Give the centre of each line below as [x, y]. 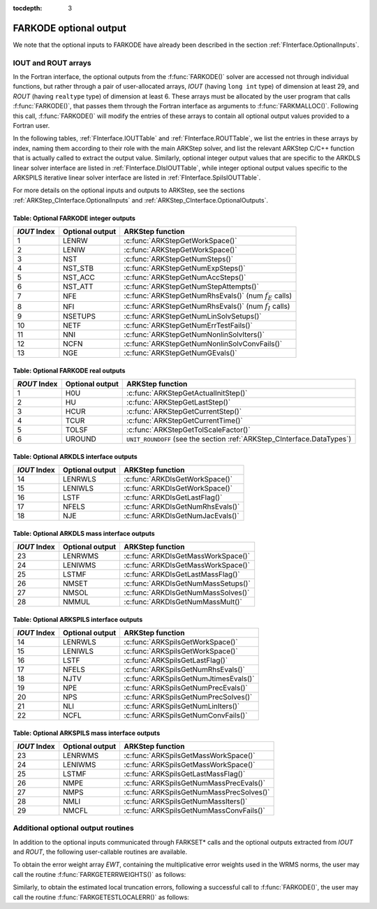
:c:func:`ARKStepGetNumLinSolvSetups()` [193, 316]
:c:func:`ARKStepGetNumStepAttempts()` [192, 286]
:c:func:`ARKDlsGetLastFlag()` [173, 497]
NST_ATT [78, 286]
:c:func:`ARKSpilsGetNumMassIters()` [186, 801]
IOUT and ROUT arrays [52, 63]
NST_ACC [79, 277]
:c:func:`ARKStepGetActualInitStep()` [187, 393]
